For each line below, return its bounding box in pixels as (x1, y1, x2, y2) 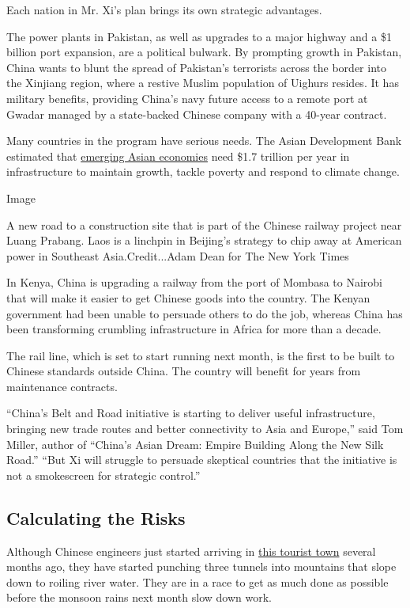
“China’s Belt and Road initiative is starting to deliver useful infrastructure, (6, 405, 375, 421)
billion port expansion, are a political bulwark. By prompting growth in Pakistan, (6, 44, 402, 60)
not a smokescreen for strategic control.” (6, 466, 201, 483)
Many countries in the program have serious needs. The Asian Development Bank (6, 132, 402, 149)
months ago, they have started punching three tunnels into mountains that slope (6, 558, 397, 575)
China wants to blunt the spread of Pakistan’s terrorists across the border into (6, 59, 386, 75)
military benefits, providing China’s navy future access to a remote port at (6, 89, 368, 106)
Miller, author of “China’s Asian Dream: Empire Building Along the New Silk (6, 435, 384, 452)
